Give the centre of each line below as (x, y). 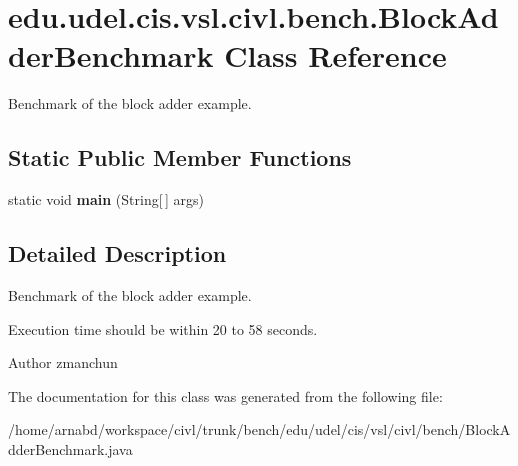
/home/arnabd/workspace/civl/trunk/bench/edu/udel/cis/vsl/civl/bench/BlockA (259, 429)
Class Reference (335, 55)
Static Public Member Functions (180, 157)
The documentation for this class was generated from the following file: (225, 395)
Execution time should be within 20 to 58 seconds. (163, 328)
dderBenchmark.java (70, 448)
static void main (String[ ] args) (106, 199)
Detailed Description (117, 253)
